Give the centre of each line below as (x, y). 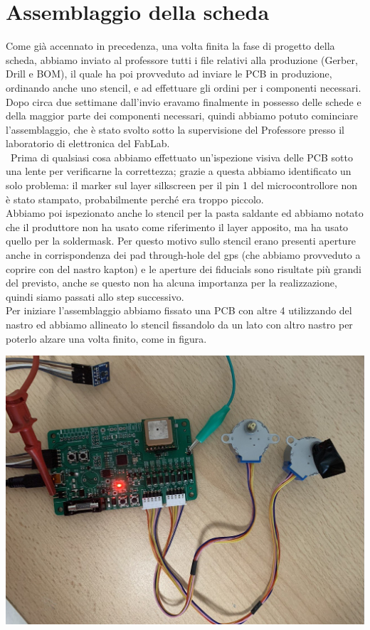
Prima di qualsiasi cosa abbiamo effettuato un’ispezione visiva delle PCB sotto (181, 157)
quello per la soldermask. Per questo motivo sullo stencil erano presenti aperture (181, 241)
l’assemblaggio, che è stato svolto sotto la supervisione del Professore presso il (175, 129)
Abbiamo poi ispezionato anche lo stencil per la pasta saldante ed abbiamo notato (185, 213)
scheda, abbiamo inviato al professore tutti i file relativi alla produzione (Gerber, (182, 59)
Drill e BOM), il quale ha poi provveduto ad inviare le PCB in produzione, (169, 74)
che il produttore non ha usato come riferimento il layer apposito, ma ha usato (177, 226)
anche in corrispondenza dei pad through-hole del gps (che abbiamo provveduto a (183, 255)
